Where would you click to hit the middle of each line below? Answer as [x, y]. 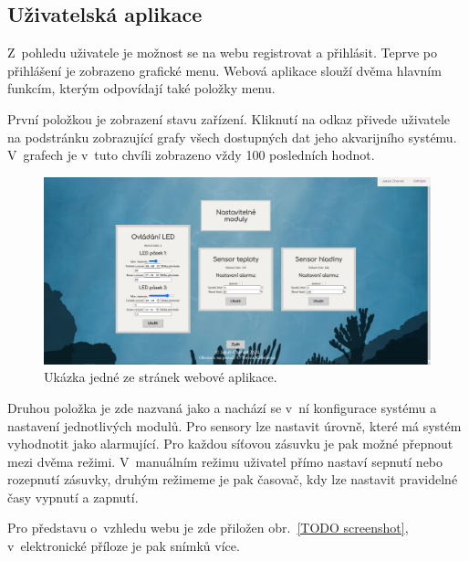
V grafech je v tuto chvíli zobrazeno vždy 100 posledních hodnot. [191, 155]
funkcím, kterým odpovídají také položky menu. [141, 88]
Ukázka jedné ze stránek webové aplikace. [161, 377]
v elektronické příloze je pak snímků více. [124, 546]
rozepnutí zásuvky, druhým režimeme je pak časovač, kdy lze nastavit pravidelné [233, 479]
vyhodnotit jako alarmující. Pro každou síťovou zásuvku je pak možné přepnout [230, 444]
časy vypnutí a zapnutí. [73, 497]
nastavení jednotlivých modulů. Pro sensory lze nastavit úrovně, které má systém [234, 425]
